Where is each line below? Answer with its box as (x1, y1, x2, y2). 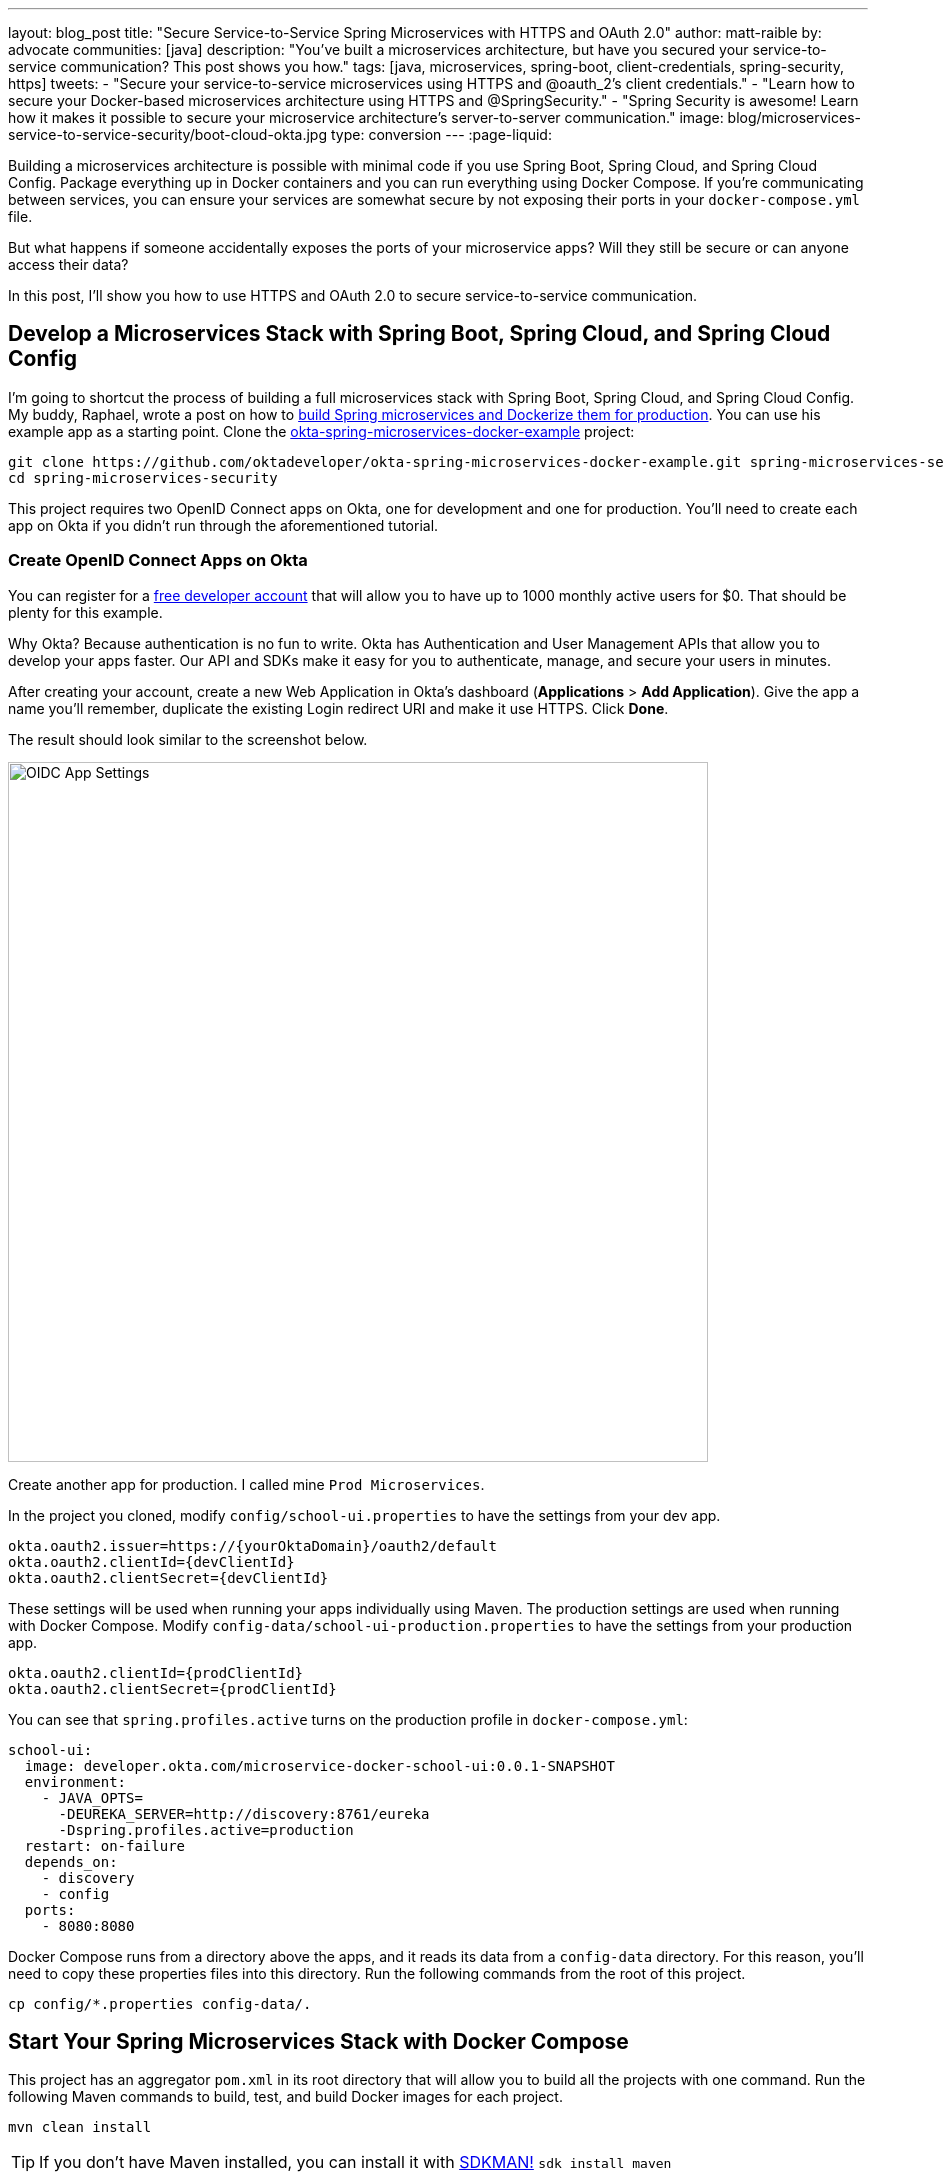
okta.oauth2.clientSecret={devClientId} (8, 1569, 329, 1586)
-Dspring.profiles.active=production (58, 1821, 354, 1838)
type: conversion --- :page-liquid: (330, 126, 552, 143)
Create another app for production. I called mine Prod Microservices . (8, 1475, 485, 1493)
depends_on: (24, 1853, 118, 1870)
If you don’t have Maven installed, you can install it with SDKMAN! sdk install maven (39, 2152, 672, 2173)
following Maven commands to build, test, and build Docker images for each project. (8, 2088, 563, 2106)
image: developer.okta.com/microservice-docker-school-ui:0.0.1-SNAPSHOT (24, 1757, 615, 1774)
